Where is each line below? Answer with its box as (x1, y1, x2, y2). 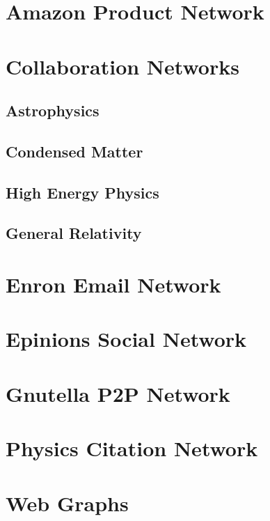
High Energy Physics (6, 181, 159, 203)
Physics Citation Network (6, 434, 258, 462)
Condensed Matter (6, 140, 143, 162)
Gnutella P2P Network (6, 379, 230, 407)
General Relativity (6, 222, 142, 244)
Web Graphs (6, 488, 129, 517)
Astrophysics (6, 100, 100, 121)
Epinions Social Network (6, 325, 246, 353)
